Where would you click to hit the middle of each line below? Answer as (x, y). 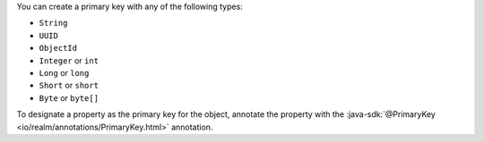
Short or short (69, 86)
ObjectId (58, 48)
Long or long (64, 72)
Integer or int (69, 60)
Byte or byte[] (69, 97)
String (53, 23)
